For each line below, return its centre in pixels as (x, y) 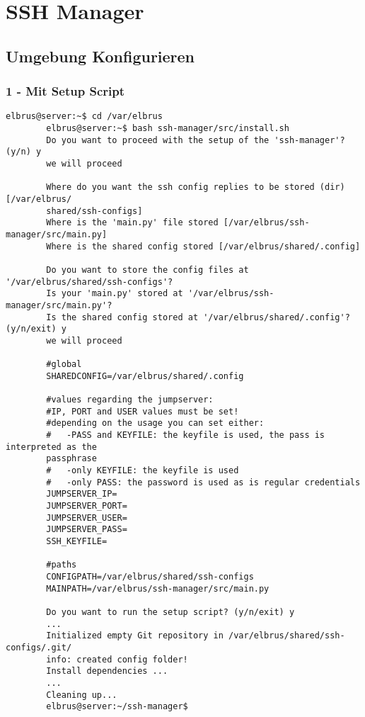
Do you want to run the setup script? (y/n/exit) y (170, 612)
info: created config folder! (117, 659)
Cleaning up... (82, 695)
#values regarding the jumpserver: (130, 400)
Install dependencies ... (107, 671)
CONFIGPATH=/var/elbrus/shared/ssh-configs (150, 576)
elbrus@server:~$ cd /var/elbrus (84, 117)
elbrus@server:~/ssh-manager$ (117, 707)
